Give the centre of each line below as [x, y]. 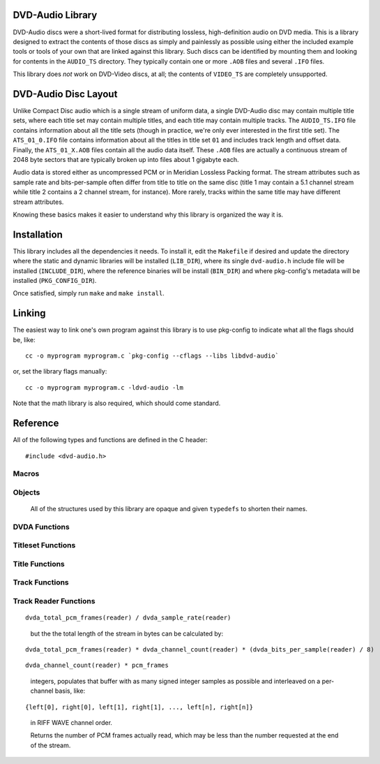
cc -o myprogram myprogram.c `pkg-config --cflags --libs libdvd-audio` [152, 356]
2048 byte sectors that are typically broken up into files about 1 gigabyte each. [126, 159]
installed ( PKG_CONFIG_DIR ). [55, 280]
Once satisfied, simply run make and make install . [89, 293]
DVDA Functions [41, 527]
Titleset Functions [44, 545]
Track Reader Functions [54, 601]
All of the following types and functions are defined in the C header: [111, 440]
